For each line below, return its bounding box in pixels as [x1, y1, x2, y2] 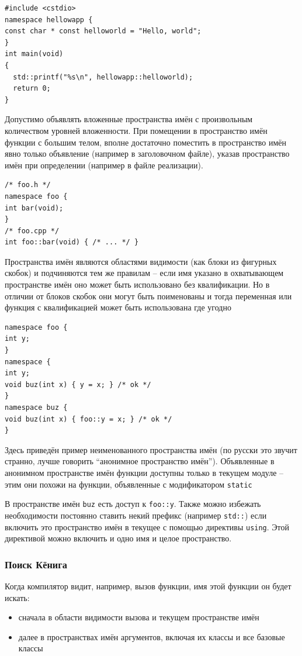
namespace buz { [5, 403, 68, 412]
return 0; [13, 84, 51, 93]
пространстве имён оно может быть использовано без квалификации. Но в [5, 278, 270, 291]
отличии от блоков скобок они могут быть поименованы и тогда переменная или [5, 289, 292, 302]
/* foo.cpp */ [5, 226, 60, 235]
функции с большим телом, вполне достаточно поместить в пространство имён [5, 136, 286, 148]
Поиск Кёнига [5, 557, 67, 571]
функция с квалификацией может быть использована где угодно [5, 301, 231, 313]
